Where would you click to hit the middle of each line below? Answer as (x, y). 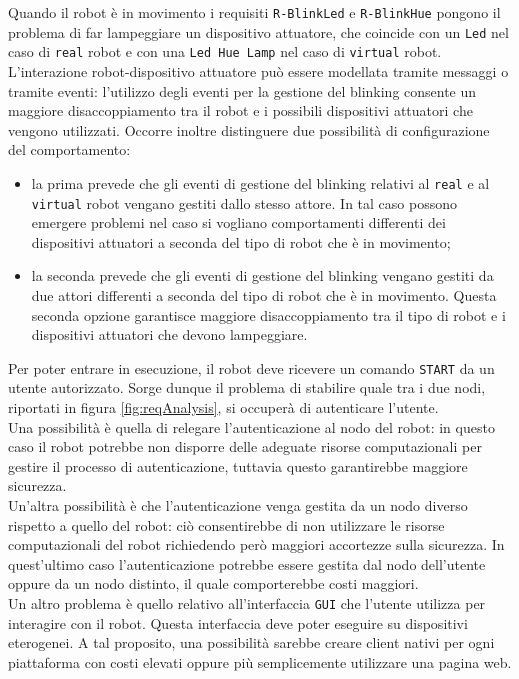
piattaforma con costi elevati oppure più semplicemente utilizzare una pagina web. (260, 661)
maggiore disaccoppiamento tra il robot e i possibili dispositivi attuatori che (240, 110)
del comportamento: (69, 149)
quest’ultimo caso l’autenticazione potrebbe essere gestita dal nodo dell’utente (247, 563)
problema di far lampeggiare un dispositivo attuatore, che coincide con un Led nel (258, 31)
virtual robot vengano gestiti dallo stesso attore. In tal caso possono (244, 202)
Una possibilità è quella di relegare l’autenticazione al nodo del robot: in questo (251, 426)
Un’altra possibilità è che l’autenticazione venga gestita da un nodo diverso (238, 505)
